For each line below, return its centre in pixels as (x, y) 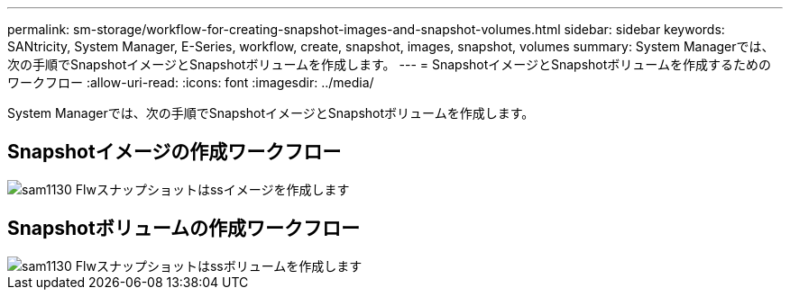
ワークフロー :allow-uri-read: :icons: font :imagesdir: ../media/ (191, 82)
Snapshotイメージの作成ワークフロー (175, 152)
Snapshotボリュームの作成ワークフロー (184, 229)
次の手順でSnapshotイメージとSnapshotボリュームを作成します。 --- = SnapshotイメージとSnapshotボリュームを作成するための (389, 64)
